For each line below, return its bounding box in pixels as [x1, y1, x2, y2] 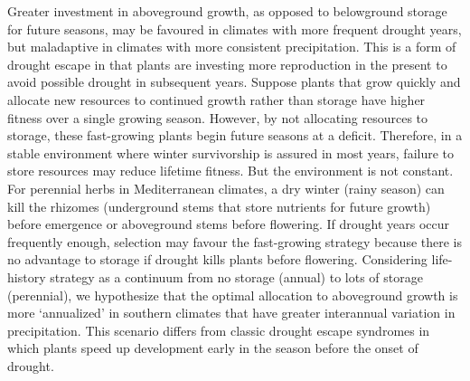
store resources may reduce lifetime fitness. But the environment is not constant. [7, 161, 454, 180]
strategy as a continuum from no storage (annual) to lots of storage [50, 267, 423, 286]
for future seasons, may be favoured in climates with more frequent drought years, [7, 19, 462, 38]
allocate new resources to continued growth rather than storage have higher [7, 90, 426, 109]
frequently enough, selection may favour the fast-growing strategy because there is [7, 232, 463, 251]
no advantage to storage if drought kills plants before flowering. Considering [7, 250, 428, 269]
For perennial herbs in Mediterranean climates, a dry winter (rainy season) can [7, 178, 445, 197]
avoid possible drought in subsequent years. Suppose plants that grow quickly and [7, 72, 461, 91]
